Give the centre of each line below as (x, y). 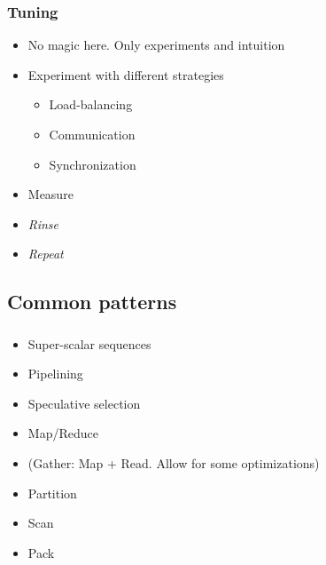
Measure (50, 194)
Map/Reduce (63, 433)
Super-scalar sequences (89, 343)
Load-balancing (91, 104)
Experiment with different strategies (126, 74)
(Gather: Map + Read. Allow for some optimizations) (174, 463)
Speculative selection (84, 403)
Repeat (46, 254)
